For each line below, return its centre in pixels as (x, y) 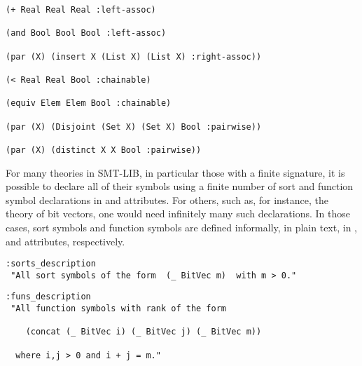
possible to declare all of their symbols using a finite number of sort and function (180, 186)
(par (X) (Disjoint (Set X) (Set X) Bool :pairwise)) (134, 127)
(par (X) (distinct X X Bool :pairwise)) (104, 150)
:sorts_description (51, 264)
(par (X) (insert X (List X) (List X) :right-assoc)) (134, 56)
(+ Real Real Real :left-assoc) (81, 10)
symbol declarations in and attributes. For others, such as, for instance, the (167, 199)
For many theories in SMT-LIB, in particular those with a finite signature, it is (175, 172)
